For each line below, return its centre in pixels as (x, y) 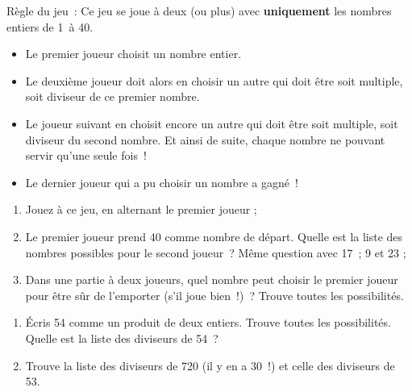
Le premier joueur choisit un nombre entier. (133, 54)
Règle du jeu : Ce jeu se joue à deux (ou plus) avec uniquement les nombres (199, 10)
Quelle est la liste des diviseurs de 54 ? (122, 338)
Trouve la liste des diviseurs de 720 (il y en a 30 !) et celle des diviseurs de (210, 365)
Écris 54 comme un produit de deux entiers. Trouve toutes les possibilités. (208, 322)
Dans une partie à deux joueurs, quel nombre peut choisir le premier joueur (212, 279)
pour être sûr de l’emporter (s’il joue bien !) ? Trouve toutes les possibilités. (214, 295)
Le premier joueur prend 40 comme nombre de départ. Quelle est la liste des (214, 236)
